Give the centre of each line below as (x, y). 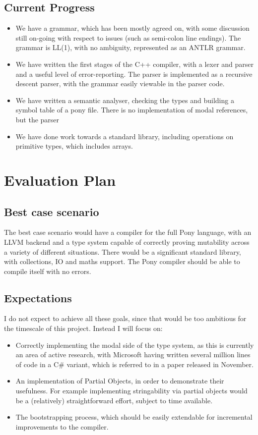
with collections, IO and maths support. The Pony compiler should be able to (122, 261)
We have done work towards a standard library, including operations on (125, 136)
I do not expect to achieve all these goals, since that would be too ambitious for (125, 318)
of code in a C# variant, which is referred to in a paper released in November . (134, 364)
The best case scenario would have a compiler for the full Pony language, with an (128, 232)
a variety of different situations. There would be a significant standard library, (123, 251)
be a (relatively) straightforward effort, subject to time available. (114, 400)
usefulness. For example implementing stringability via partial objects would (131, 391)
